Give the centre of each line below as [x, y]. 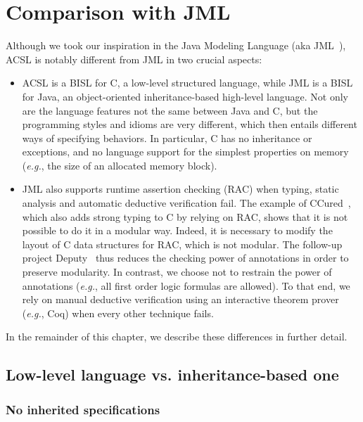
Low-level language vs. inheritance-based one [172, 375]
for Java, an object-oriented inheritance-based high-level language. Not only [185, 96]
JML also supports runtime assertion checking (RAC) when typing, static [180, 189]
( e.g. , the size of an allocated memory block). [120, 165]
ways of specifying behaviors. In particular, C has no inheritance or [167, 138]
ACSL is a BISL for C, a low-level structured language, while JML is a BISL [187, 83]
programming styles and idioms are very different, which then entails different [190, 124]
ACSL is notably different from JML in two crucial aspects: [134, 59]
